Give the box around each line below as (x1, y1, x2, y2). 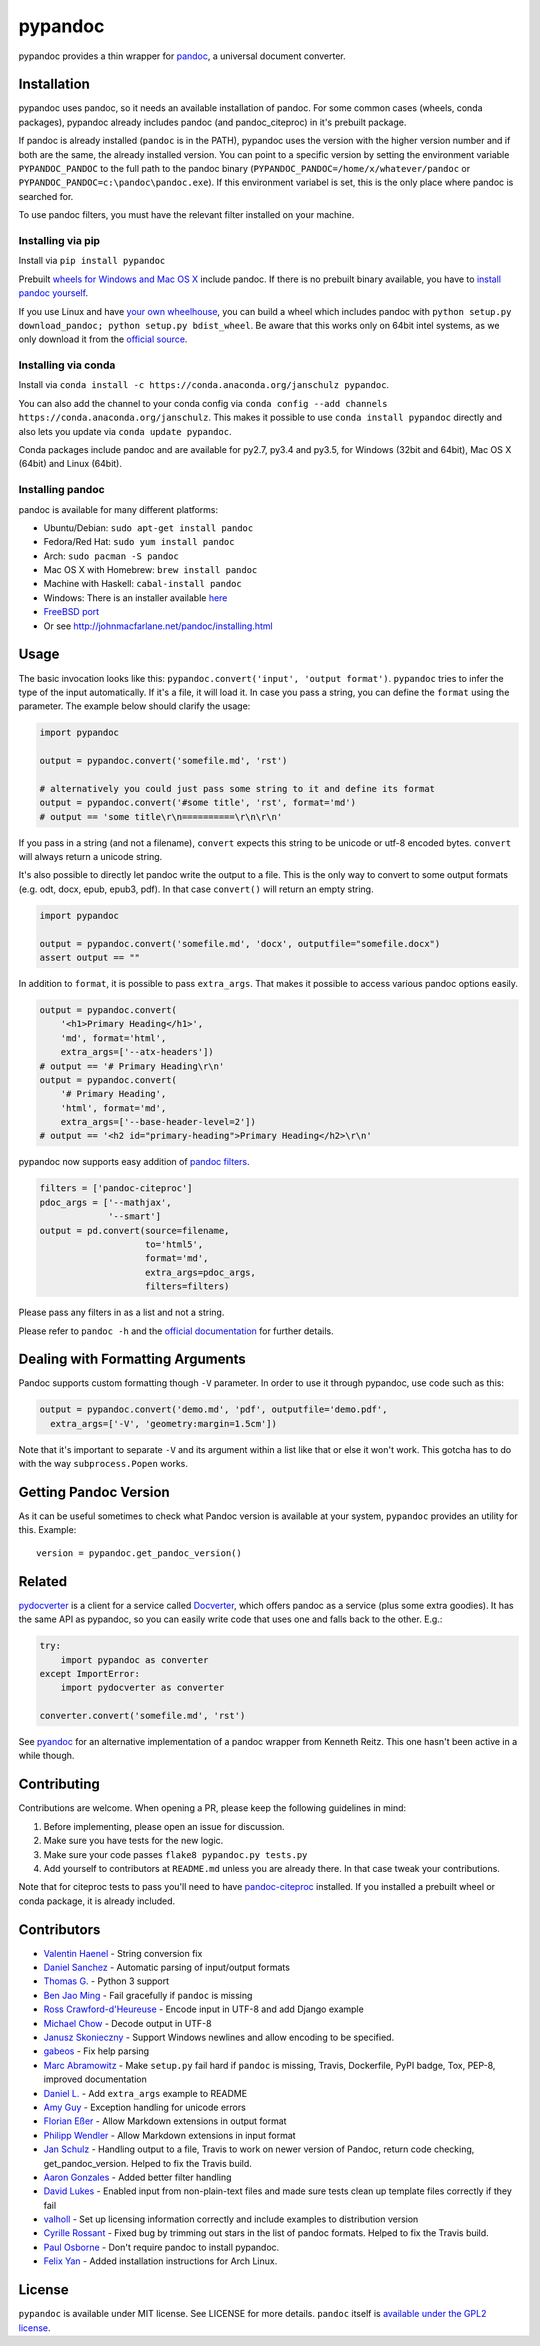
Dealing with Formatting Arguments (18, 1351, 247, 1368)
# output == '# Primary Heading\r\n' (39, 1060, 225, 1072)
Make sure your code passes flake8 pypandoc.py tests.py (43, 1848, 308, 1860)
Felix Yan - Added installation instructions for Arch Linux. (43, 2255, 278, 2267)
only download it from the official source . (18, 333, 188, 345)
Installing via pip (18, 233, 100, 247)
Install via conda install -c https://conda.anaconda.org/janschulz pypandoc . (18, 379, 390, 391)
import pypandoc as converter (60, 1654, 209, 1665)
